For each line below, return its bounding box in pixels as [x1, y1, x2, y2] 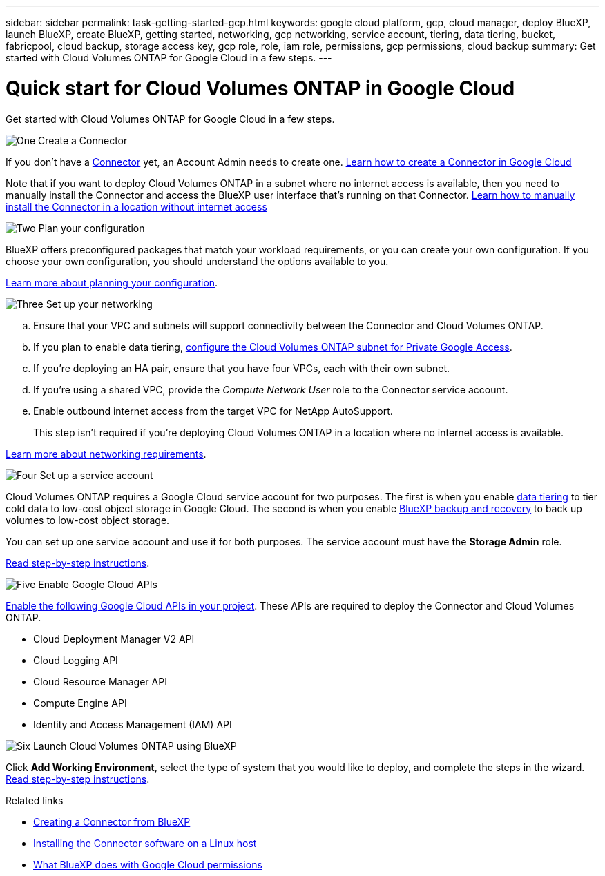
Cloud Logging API [33, 654, 118, 666]
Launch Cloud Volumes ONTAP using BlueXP [32, 739, 237, 752]
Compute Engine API [33, 697, 127, 709]
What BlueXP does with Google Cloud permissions [33, 858, 262, 870]
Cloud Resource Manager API [33, 675, 167, 688]
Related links [6, 794, 64, 806]
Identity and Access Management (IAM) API [33, 718, 232, 730]
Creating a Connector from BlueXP [33, 815, 191, 828]
